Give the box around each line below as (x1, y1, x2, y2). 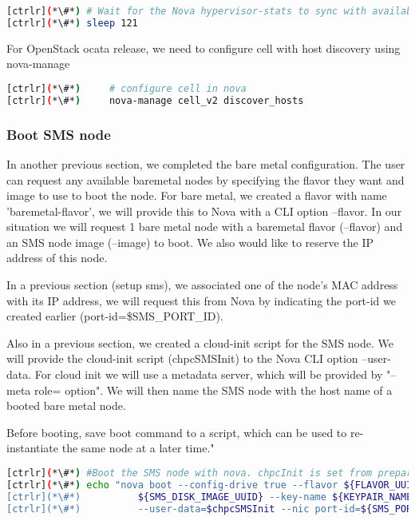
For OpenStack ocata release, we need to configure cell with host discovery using (6, 39, 401, 56)
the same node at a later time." (61, 439, 215, 456)
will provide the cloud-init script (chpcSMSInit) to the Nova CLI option (6, 350, 358, 367)
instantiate (6, 439, 59, 456)
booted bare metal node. (6, 397, 126, 414)
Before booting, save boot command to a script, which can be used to (6, 424, 347, 440)
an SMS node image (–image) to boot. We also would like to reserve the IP (6, 233, 374, 250)
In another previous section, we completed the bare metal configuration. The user (6, 155, 405, 172)
